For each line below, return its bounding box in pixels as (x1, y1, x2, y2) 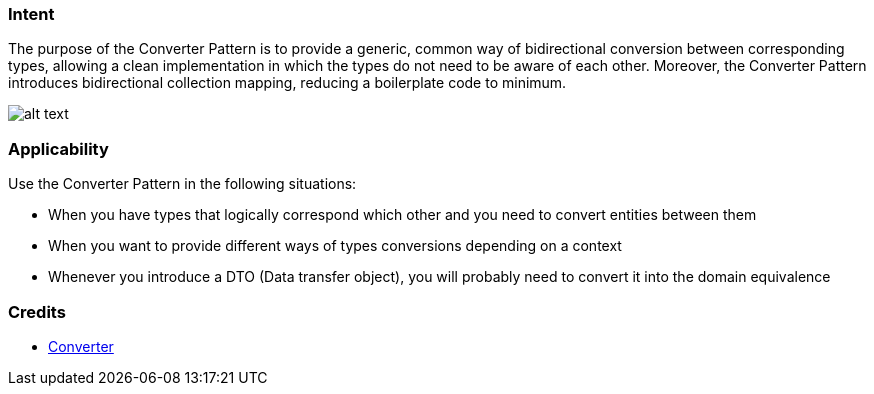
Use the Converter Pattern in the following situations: (8, 175, 357, 193)
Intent (8, 4, 55, 24)
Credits (8, 301, 66, 322)
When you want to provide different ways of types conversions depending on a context (48, 237, 622, 255)
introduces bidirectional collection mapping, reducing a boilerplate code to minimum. (8, 74, 567, 92)
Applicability (8, 138, 109, 159)
